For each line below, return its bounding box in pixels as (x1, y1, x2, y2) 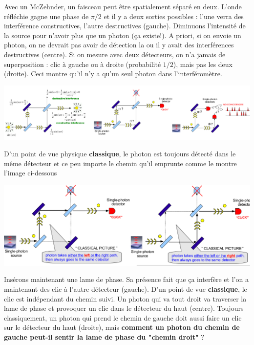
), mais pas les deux (173, 59, 233, 69)
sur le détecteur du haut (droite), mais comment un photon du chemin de (4, 322, 240, 332)
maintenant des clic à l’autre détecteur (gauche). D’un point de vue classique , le (4, 284, 247, 294)
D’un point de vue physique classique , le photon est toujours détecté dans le (4, 149, 236, 159)
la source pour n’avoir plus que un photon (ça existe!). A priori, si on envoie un (4, 30, 241, 40)
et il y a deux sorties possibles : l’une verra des (104, 11, 244, 21)
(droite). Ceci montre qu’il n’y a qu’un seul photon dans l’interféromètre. (4, 68, 222, 79)
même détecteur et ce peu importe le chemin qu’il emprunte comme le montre (4, 158, 237, 168)
